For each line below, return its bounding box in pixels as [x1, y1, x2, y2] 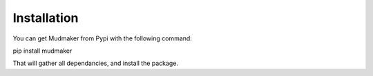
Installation [12, 10, 79, 25]
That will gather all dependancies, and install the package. [12, 59, 179, 68]
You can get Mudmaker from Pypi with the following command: [12, 34, 193, 42]
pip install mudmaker [12, 47, 73, 55]
